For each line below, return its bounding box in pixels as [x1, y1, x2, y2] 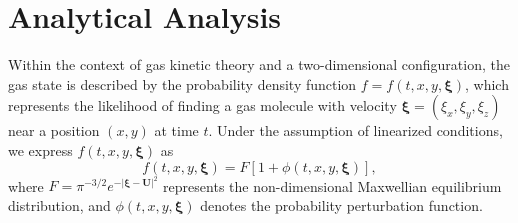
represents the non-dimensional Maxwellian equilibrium [163, 175, 502, 196]
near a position [8, 120, 100, 141]
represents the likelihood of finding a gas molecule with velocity [8, 95, 397, 116]
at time [154, 120, 199, 141]
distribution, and [8, 194, 111, 215]
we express [8, 139, 73, 160]
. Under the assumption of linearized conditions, [208, 120, 503, 141]
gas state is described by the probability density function [8, 73, 357, 94]
